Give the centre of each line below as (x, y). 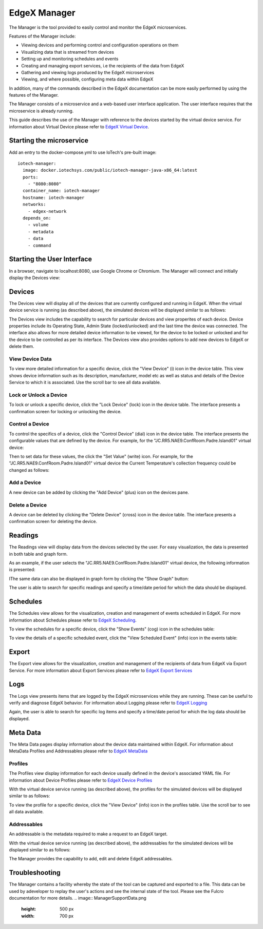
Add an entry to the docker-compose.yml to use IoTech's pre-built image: (83, 152)
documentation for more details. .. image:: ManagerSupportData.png (78, 898)
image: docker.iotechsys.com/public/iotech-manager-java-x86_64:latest (110, 170)
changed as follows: (29, 470)
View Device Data (30, 359)
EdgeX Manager (42, 13)
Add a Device (25, 483)
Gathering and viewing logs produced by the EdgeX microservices (88, 72)
